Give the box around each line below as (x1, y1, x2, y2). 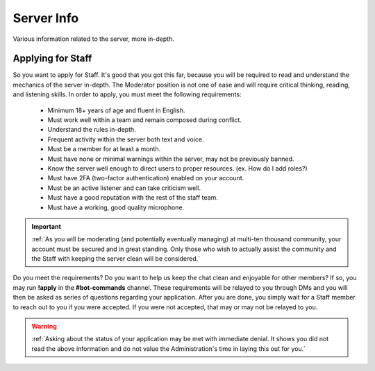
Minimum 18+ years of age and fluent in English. (47, 106, 185, 114)
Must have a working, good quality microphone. (47, 203, 185, 212)
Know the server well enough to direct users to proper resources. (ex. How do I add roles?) (47, 164, 308, 173)
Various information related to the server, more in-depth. (12, 35, 175, 43)
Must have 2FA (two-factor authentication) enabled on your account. (47, 174, 244, 182)
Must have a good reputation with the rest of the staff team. (47, 193, 219, 202)
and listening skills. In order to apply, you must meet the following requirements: (12, 90, 242, 98)
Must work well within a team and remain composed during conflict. (47, 116, 242, 124)
